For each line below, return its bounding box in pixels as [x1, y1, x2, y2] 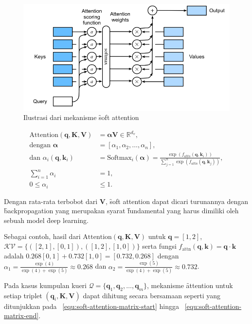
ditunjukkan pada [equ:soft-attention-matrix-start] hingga [4, 301, 180, 311]
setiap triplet [4, 290, 42, 300]
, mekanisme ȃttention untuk [147, 280, 233, 290]
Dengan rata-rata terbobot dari [4, 196, 98, 206]
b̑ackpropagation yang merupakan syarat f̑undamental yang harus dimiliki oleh [4, 205, 239, 216]
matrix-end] [4, 310, 39, 321]
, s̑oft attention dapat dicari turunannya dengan [105, 196, 248, 206]
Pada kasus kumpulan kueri [4, 280, 87, 290]
